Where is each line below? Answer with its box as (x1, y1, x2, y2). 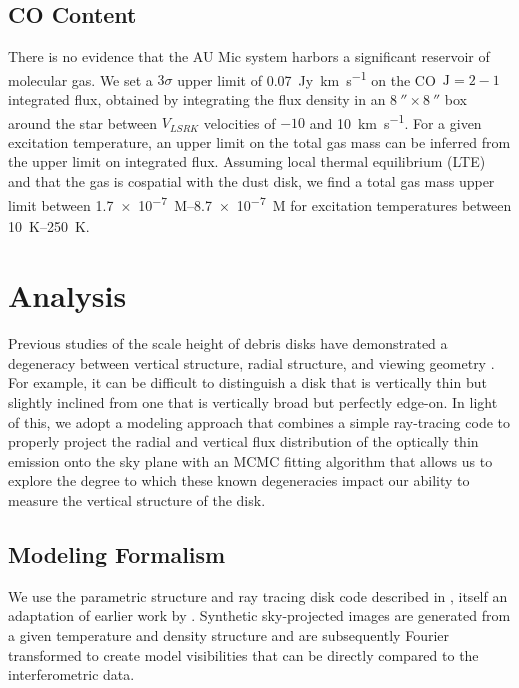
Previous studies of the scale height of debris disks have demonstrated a (8, 333, 448, 354)
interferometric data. (8, 664, 135, 685)
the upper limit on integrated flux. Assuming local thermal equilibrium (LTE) (8, 151, 486, 172)
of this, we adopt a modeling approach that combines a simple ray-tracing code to (8, 411, 510, 432)
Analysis (8, 275, 127, 316)
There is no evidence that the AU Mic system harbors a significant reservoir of (8, 46, 490, 67)
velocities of (203, 112, 276, 133)
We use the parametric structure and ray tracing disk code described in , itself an (8, 585, 508, 606)
